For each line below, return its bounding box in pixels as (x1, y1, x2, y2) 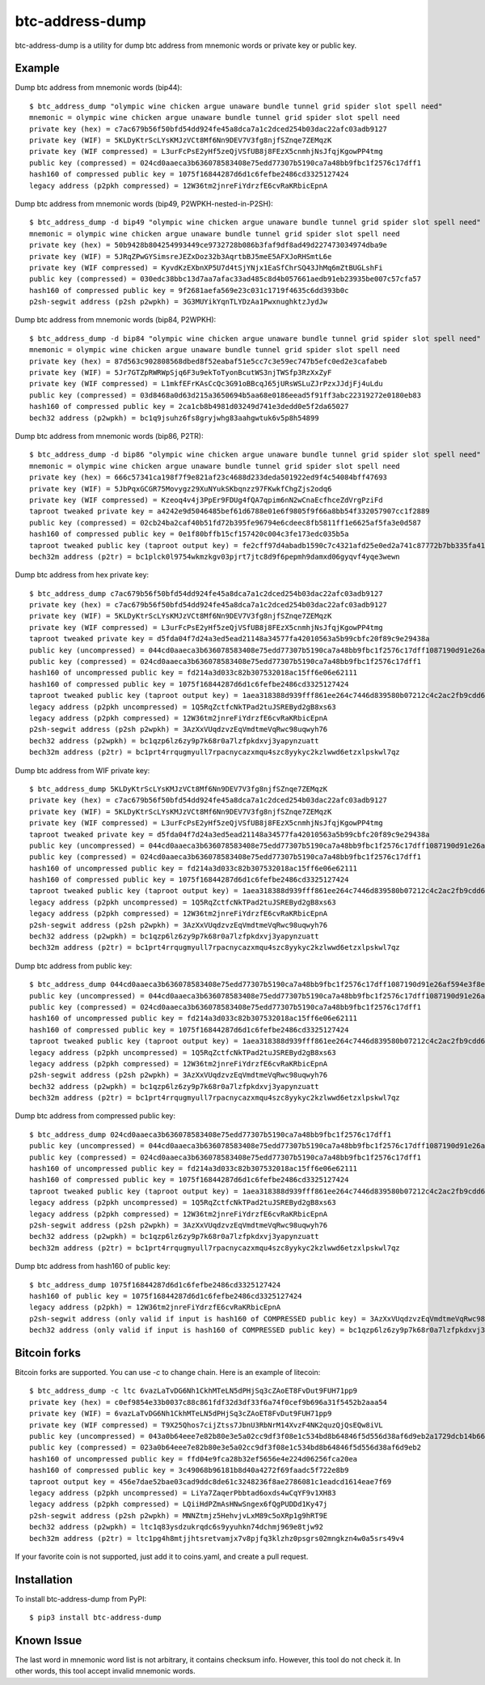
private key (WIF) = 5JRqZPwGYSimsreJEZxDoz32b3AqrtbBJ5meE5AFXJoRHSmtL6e (29, 252, 332, 261)
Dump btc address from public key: (15, 960, 133, 971)
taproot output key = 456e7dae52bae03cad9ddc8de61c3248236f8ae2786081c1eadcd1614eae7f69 (29, 1477, 392, 1486)
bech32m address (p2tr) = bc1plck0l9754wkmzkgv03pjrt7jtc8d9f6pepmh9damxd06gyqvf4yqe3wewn (29, 551, 400, 561)
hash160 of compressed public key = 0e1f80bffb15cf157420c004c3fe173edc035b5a (29, 530, 349, 538)
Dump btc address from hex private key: (15, 570, 150, 580)
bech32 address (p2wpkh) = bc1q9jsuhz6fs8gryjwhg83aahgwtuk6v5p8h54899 (29, 413, 319, 423)
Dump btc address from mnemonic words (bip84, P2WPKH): (15, 315, 217, 325)
